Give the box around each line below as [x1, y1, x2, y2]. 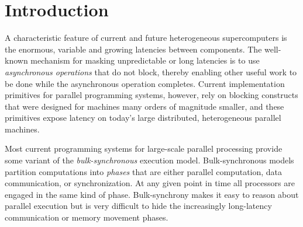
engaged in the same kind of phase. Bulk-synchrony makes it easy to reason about [5, 188, 299, 200]
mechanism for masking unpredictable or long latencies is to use [30, 54, 260, 67]
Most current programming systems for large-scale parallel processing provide [5, 142, 283, 155]
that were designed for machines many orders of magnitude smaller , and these [5, 100, 284, 112]
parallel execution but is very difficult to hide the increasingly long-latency [5, 200, 272, 212]
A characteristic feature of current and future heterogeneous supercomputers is [5, 32, 287, 44]
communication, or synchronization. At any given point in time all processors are [5, 177, 295, 189]
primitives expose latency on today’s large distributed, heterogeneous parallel [5, 111, 281, 124]
